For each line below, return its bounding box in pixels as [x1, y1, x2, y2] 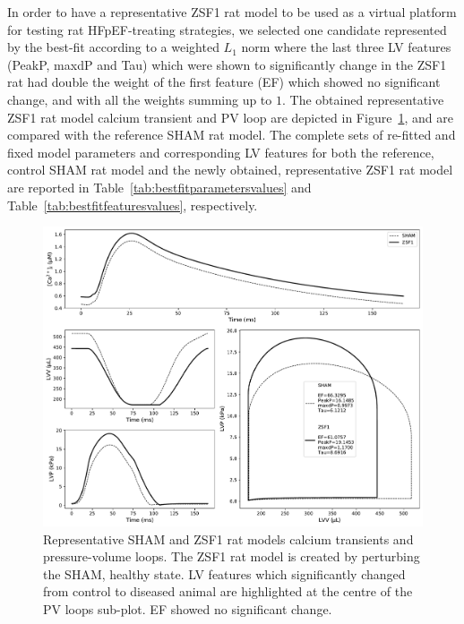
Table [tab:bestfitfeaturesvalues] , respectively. [7, 195, 258, 214]
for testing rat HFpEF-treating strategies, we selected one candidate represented [7, 20, 447, 38]
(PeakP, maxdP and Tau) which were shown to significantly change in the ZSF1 [7, 55, 447, 73]
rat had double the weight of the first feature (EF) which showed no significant [7, 73, 441, 91]
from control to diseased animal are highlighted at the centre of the [43, 582, 413, 601]
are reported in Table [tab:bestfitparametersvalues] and [7, 177, 312, 196]
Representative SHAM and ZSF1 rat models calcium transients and [43, 529, 414, 548]
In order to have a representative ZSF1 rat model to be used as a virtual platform [7, 3, 457, 21]
